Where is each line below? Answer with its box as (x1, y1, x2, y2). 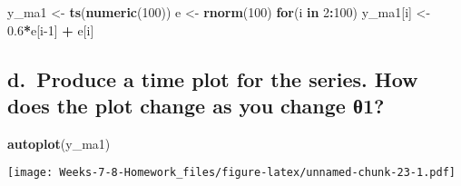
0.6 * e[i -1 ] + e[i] (7, 20, 94, 39)
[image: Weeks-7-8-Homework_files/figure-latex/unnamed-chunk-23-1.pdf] (7, 166, 456, 180)
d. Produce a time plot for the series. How (7, 64, 418, 93)
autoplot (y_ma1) (7, 133, 111, 152)
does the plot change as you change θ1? (7, 91, 385, 119)
